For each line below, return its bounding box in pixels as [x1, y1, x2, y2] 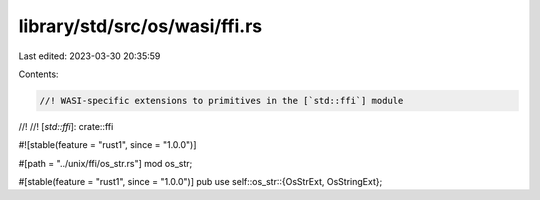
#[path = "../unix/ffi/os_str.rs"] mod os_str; [18, 157, 193, 169]
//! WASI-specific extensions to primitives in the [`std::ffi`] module [39, 95, 404, 106]
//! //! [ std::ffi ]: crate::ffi [18, 120, 114, 132]
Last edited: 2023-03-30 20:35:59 [18, 50, 161, 62]
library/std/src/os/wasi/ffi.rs [18, 15, 263, 37]
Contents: [18, 68, 59, 80]
